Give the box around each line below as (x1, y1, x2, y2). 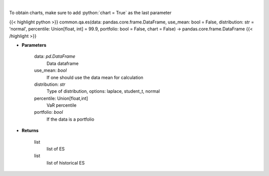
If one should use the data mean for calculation (46, 74, 144, 80)
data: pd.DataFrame (34, 53, 76, 59)
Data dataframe (46, 60, 79, 66)
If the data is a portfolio (46, 116, 95, 122)
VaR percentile (46, 102, 77, 108)
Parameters (21, 42, 47, 48)
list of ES (46, 146, 65, 152)
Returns (21, 128, 39, 134)
